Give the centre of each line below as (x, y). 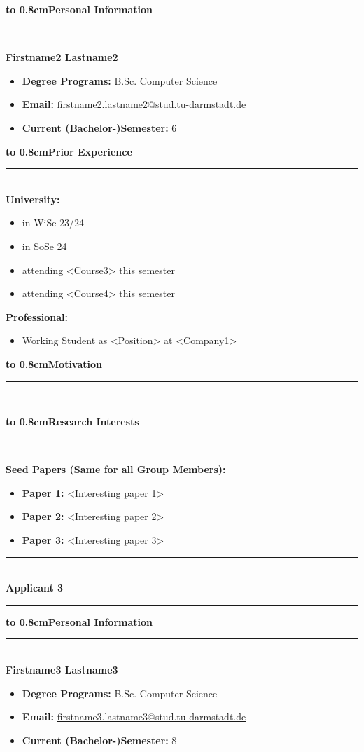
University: (33, 199)
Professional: (37, 316)
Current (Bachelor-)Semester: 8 (99, 740)
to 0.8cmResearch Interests (72, 422)
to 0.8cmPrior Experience (69, 151)
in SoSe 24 (44, 246)
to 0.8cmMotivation (54, 363)
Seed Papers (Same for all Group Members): (116, 469)
